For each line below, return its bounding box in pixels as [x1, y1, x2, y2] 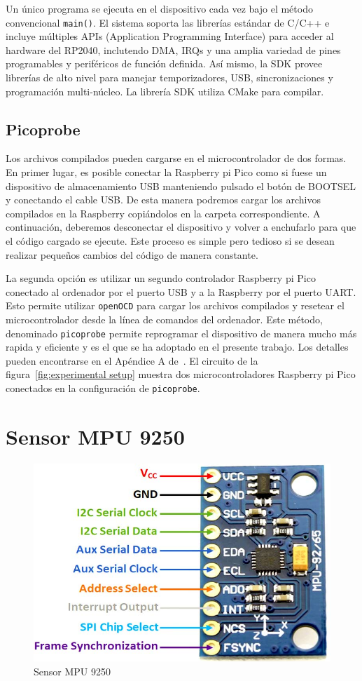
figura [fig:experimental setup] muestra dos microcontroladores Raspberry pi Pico [6, 367, 356, 382]
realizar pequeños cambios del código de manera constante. [6, 247, 258, 262]
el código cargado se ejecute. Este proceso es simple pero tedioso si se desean [6, 233, 335, 248]
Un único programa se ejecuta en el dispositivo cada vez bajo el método [6, 1, 313, 15]
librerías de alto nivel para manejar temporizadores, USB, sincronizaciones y [6, 70, 333, 85]
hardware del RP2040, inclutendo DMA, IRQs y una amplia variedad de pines [6, 42, 341, 57]
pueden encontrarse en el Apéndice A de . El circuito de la [6, 353, 258, 368]
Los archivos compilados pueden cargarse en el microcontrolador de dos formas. [6, 151, 347, 166]
